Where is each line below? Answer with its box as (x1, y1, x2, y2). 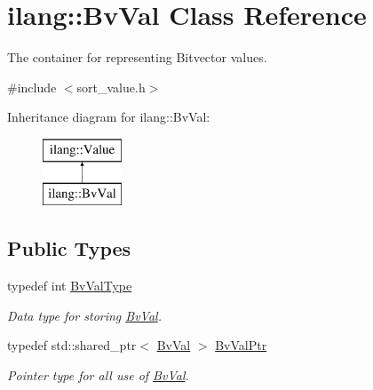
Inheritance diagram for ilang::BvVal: (7, 107, 210, 126)
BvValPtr (215, 336, 267, 354)
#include (7, 77, 57, 96)
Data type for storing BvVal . (7, 306, 162, 324)
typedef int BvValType (7, 276, 132, 295)
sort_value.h (76, 77, 146, 96)
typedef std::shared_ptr (7, 336, 137, 354)
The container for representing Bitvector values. (7, 48, 267, 67)
